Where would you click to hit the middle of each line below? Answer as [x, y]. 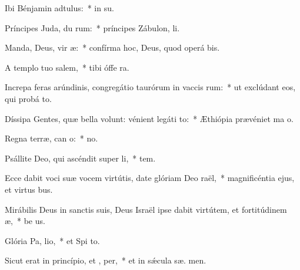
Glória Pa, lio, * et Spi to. [52, 240]
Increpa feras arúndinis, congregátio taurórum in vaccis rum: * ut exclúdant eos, [150, 87]
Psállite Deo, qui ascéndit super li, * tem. [80, 158]
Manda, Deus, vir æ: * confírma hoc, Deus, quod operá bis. [112, 47]
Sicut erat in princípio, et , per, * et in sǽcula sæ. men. [106, 260]
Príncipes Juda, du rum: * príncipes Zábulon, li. [92, 27]
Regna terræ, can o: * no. [51, 138]
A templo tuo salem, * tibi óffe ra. [67, 67]
